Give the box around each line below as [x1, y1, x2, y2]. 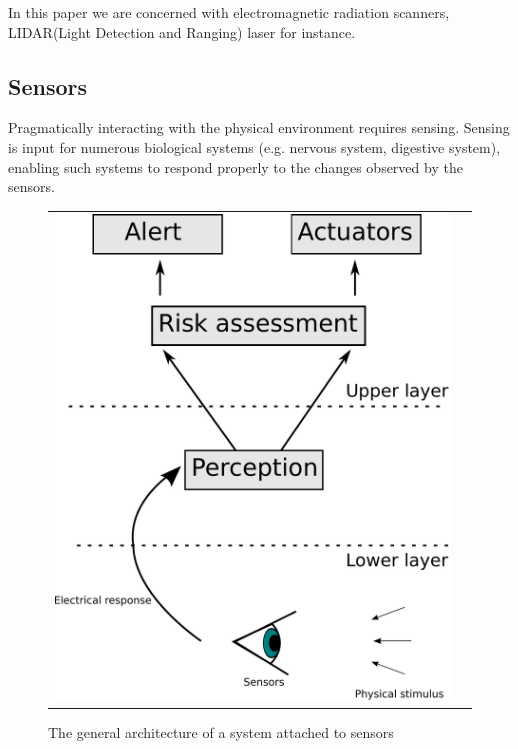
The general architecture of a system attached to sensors [48, 721, 394, 742]
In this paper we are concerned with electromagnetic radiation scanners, [8, 2, 450, 22]
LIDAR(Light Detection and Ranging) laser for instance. [8, 21, 356, 42]
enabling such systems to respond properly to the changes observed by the [8, 156, 463, 177]
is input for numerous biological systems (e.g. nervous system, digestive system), [8, 136, 501, 157]
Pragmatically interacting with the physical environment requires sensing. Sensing [8, 117, 510, 138]
